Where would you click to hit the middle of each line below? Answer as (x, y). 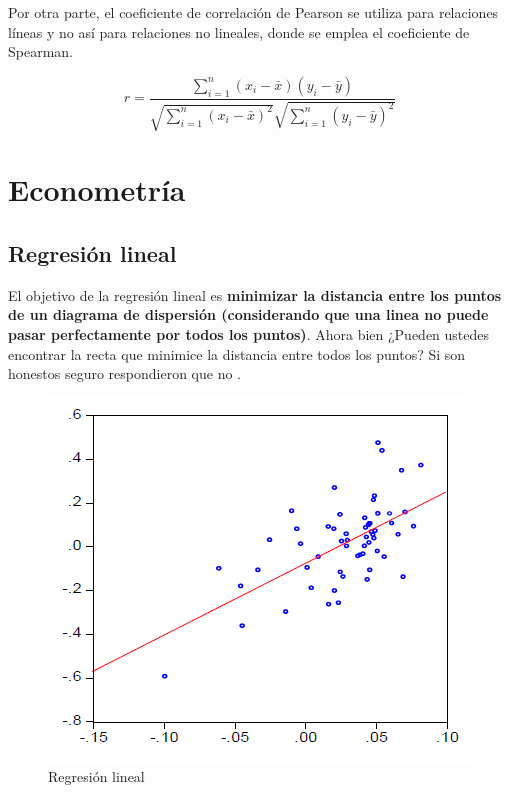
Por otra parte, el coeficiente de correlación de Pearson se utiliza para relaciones (253, 12)
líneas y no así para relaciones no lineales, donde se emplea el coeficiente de (239, 31)
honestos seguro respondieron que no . (125, 373)
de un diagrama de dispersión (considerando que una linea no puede (248, 314)
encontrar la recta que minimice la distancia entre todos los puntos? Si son (237, 353)
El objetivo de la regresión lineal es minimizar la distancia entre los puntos (255, 294)
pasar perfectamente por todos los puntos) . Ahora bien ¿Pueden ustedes (249, 333)
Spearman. (41, 51)
